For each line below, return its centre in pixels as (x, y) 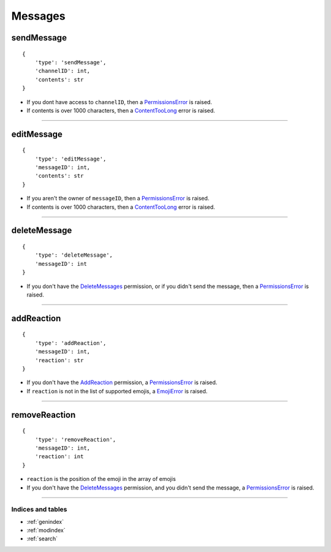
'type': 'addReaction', (70, 343)
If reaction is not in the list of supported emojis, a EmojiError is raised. (117, 391)
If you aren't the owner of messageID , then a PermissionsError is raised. (118, 198)
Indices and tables (39, 510)
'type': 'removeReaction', (75, 439)
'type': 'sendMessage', (70, 62)
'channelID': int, (63, 71)
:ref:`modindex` (46, 531)
